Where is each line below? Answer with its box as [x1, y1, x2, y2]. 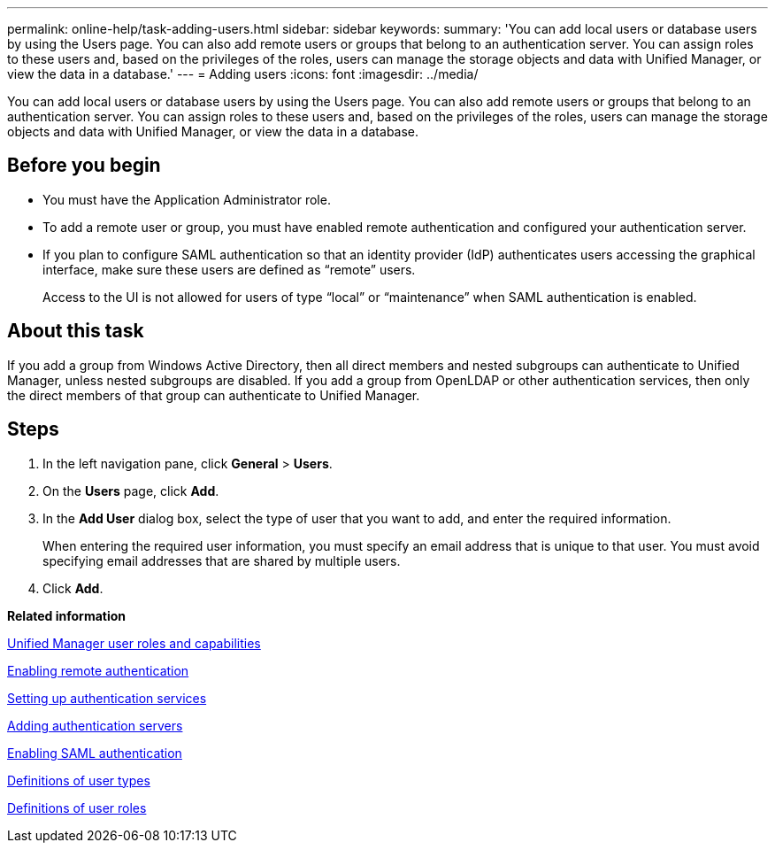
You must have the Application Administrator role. [42, 191, 331, 207]
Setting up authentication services [7, 690, 207, 706]
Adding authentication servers [7, 717, 183, 733]
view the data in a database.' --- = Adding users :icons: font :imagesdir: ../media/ [7, 66, 479, 81]
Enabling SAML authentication [7, 745, 182, 761]
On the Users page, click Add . [42, 483, 219, 498]
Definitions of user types [7, 772, 150, 788]
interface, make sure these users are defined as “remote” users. [42, 261, 416, 277]
